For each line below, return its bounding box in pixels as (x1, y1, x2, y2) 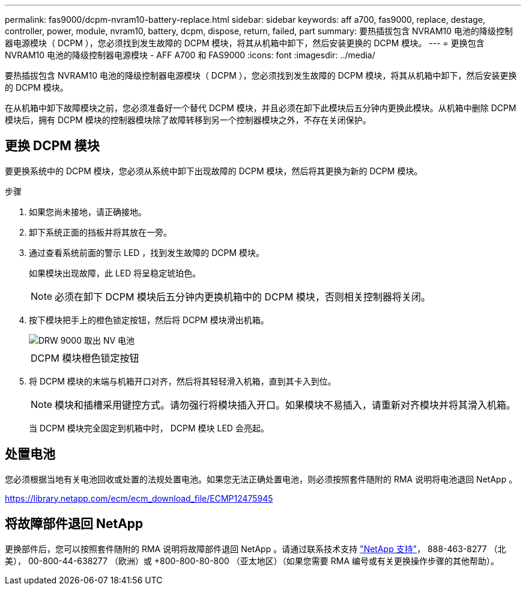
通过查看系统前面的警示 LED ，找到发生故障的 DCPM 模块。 (29, 247, 265, 258)
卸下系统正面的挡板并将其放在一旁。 (29, 227, 172, 237)
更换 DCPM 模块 (5, 138, 100, 154)
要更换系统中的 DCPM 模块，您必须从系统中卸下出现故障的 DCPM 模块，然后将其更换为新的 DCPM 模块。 (5, 165, 423, 176)
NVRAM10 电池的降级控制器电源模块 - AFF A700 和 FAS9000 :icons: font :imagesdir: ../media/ (5, 50, 375, 60)
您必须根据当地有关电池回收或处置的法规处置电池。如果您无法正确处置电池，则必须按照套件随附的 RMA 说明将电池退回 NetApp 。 (5, 473, 518, 484)
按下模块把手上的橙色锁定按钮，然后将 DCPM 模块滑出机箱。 (29, 314, 269, 325)
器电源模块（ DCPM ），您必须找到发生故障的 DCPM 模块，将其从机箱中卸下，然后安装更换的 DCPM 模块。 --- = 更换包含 (5, 38, 485, 48)
